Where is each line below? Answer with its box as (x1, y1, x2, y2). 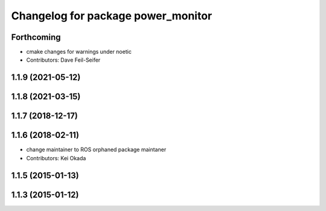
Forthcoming (11, 32, 61, 42)
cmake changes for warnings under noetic (26, 48, 132, 56)
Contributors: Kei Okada (26, 154, 86, 161)
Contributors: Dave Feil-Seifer (26, 56, 101, 63)
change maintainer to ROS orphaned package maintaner (26, 146, 167, 154)
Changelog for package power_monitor (11, 9, 213, 22)
